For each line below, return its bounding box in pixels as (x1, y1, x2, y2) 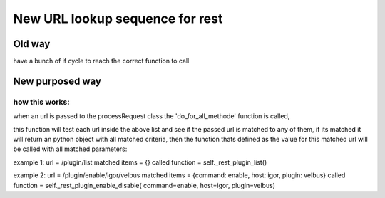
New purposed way (13, 75, 101, 87)
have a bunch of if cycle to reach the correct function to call (13, 57, 190, 66)
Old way (13, 38, 51, 50)
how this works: (13, 97, 71, 107)
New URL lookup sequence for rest (13, 11, 223, 26)
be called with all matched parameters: (13, 145, 128, 153)
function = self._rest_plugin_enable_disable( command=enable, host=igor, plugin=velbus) (13, 181, 276, 189)
